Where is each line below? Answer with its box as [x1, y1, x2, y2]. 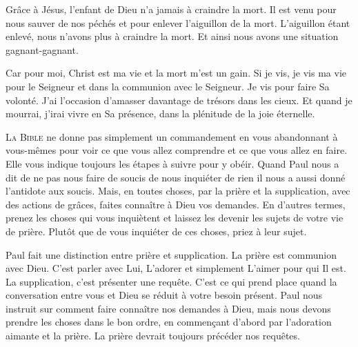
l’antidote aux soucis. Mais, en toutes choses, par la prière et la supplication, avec [6, 184, 350, 198]
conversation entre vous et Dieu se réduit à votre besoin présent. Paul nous [6, 288, 323, 302]
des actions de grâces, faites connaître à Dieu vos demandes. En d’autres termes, [6, 197, 346, 211]
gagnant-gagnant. [6, 42, 79, 57]
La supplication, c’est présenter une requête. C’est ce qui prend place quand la [6, 274, 337, 288]
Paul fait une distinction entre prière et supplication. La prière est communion [6, 247, 337, 261]
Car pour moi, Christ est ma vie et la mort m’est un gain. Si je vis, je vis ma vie [6, 66, 346, 80]
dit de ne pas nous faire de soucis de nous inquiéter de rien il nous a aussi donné [6, 170, 346, 184]
